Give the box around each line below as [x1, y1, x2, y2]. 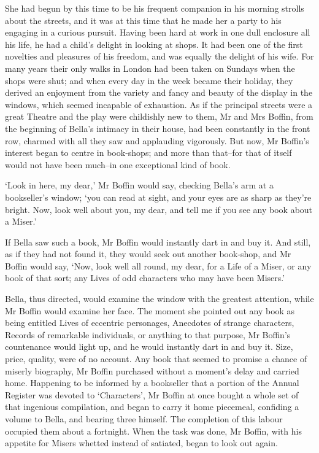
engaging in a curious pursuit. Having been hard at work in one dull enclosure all [5, 26, 310, 39]
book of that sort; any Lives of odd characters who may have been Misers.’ [5, 271, 285, 284]
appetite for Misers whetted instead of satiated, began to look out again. [5, 436, 278, 449]
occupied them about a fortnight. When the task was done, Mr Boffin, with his [5, 424, 302, 437]
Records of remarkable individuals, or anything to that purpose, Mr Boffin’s [5, 328, 291, 341]
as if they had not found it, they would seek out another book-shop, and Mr [5, 247, 291, 260]
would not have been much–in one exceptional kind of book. [5, 158, 231, 171]
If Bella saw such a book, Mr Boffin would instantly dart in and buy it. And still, [5, 235, 311, 248]
